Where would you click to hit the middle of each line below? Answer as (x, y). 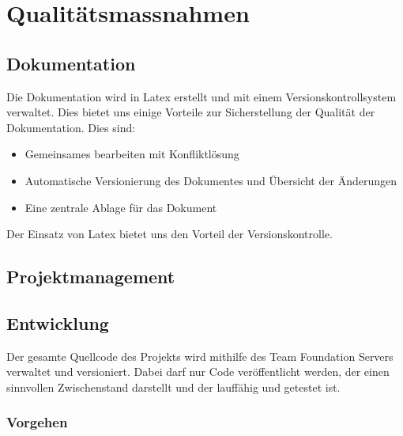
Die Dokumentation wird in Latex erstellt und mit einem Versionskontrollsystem (201, 96)
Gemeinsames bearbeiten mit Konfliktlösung (132, 154)
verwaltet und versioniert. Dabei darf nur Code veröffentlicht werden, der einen (198, 372)
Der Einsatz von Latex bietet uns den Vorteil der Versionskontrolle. (169, 234)
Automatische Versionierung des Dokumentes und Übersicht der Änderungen (211, 180)
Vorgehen (37, 422)
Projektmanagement (91, 277)
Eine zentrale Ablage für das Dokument (121, 207)
